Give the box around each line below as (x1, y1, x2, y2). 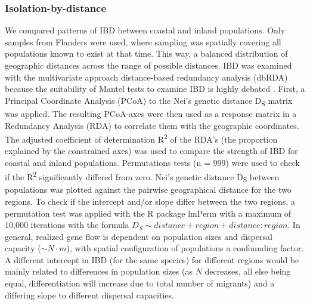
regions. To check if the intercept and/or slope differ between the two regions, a (5, 195, 295, 207)
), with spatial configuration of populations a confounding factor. (66, 242, 304, 254)
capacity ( (5, 242, 41, 254)
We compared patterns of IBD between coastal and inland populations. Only (5, 24, 286, 36)
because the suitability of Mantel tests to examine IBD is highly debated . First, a (5, 82, 305, 95)
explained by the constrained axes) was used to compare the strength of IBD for (5, 144, 298, 157)
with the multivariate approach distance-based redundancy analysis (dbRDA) (5, 70, 288, 83)
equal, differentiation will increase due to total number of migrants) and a (5, 277, 275, 289)
